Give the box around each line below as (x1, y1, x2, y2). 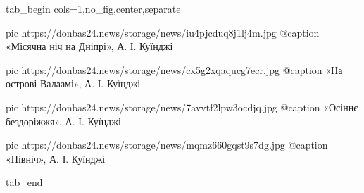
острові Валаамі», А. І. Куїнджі (6, 76, 141, 91)
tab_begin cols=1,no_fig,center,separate (6, 1, 181, 15)
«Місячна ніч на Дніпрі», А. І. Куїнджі (6, 39, 173, 54)
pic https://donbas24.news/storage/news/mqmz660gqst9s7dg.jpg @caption (6, 137, 328, 152)
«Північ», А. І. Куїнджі (6, 151, 106, 166)
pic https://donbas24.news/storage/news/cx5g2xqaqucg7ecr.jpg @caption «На (6, 62, 343, 77)
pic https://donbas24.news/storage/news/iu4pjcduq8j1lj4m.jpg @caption (6, 25, 320, 39)
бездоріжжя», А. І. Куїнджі (6, 113, 121, 128)
